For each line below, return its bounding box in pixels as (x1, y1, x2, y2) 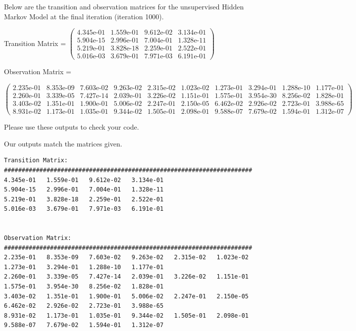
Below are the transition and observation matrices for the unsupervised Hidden (4, 1, 244, 11)
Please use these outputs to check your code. (4, 122, 139, 132)
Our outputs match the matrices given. (4, 138, 122, 148)
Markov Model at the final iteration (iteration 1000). (4, 11, 164, 21)
